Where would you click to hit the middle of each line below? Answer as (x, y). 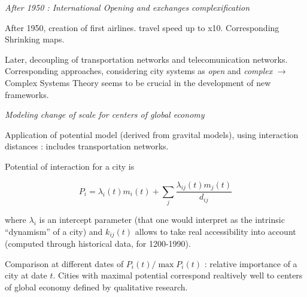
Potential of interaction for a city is (70, 166)
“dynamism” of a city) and (54, 231)
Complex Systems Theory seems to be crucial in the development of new (138, 82)
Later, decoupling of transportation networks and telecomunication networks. (146, 59)
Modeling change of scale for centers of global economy (105, 114)
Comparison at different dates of (64, 263)
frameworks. (27, 94)
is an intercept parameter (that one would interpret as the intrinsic (162, 220)
